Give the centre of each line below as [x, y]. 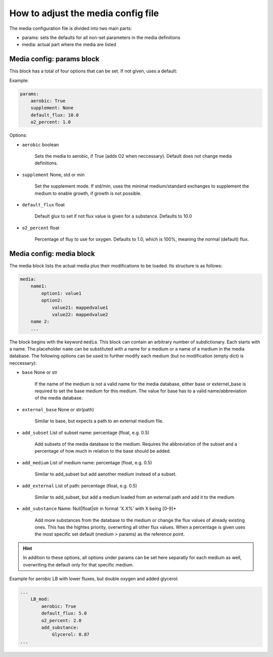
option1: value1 [61, 293]
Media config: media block [52, 254]
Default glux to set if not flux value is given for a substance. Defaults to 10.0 [113, 216]
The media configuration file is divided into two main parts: [71, 28]
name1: [39, 286]
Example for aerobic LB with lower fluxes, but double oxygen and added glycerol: [94, 579]
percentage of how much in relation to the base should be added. [103, 451]
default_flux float [43, 204]
